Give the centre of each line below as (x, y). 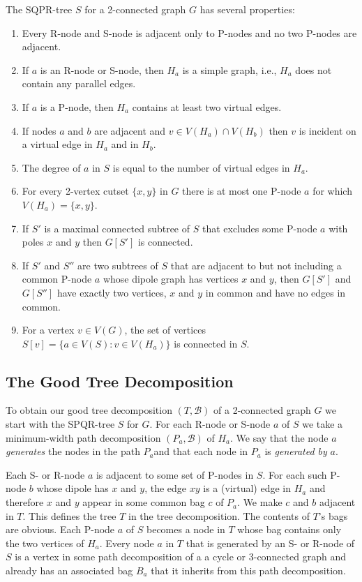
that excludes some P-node (259, 228)
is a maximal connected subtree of (117, 228)
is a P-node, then (77, 106)
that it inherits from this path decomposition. (248, 570)
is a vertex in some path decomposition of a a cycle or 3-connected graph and (181, 557)
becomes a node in (186, 529)
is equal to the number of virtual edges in (201, 167)
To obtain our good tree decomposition (89, 410)
